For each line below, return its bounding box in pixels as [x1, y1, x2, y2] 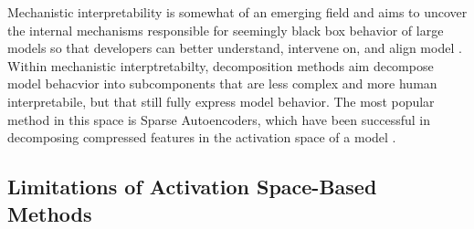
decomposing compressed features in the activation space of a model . [7, 128, 396, 147]
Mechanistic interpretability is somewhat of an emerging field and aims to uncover [7, 3, 468, 21]
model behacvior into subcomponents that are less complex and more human [7, 74, 437, 93]
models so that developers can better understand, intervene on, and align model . [7, 38, 462, 57]
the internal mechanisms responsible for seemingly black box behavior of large [7, 20, 444, 39]
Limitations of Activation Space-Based [7, 172, 377, 201]
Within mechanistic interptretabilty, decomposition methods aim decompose [7, 56, 434, 75]
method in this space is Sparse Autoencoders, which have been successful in [7, 109, 431, 129]
